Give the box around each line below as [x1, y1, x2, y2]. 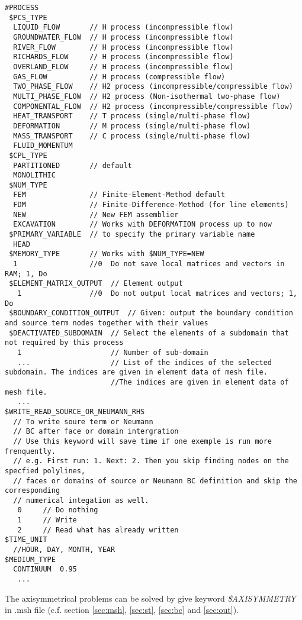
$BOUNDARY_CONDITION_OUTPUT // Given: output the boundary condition [9, 309, 293, 318]
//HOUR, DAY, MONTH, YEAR [13, 545, 115, 554]
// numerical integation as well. [13, 496, 149, 505]
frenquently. [5, 447, 56, 456]
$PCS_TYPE [9, 13, 47, 22]
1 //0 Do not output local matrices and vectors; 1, [17, 289, 297, 298]
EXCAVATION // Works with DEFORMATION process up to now [13, 220, 272, 229]
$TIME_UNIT [5, 535, 47, 544]
